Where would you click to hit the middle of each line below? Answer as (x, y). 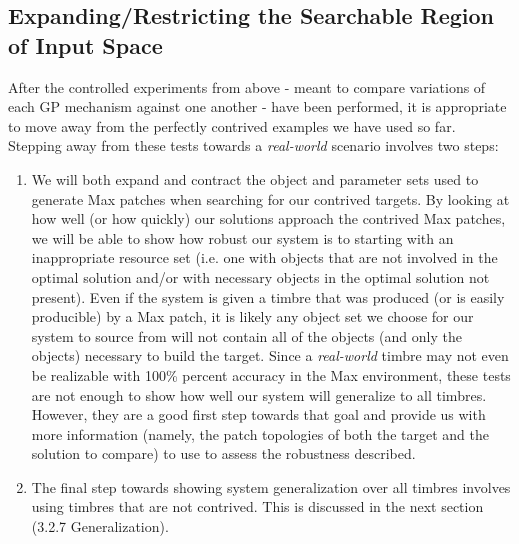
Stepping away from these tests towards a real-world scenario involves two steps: (253, 145)
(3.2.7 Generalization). (100, 526)
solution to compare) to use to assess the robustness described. (223, 453)
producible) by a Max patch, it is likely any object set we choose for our (252, 316)
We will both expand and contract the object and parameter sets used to (255, 178)
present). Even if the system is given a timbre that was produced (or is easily (268, 296)
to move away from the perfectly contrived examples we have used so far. (232, 125)
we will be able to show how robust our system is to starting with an (242, 237)
